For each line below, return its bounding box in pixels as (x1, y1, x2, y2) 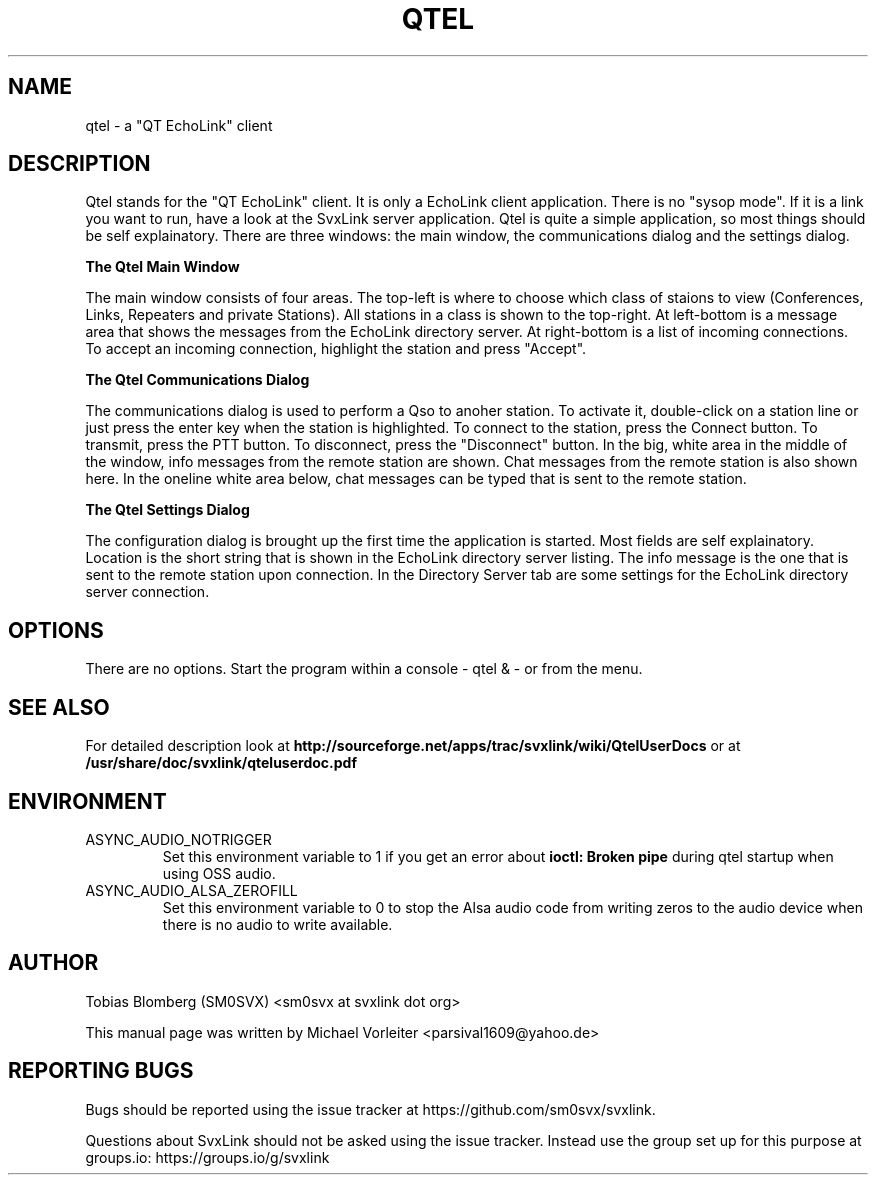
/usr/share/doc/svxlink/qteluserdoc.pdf (85, 754, 357, 772)
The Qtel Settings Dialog (85, 501, 250, 519)
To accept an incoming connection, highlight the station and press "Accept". (85, 340, 587, 358)
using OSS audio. (162, 864, 276, 882)
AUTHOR (8, 950, 99, 976)
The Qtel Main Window (85, 258, 240, 276)
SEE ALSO (8, 694, 110, 720)
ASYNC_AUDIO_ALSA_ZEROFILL (85, 881, 298, 899)
